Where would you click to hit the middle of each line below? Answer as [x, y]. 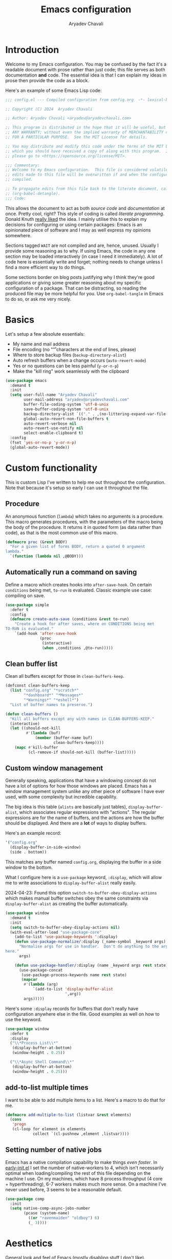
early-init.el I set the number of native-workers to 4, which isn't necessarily [84, 1168]
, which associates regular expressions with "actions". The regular [86, 812]
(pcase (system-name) [47, 1213]
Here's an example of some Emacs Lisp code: [53, 90]
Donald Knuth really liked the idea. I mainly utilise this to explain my [76, 219]
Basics [20, 320]
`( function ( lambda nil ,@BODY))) [47, 556]
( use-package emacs [26, 380]
